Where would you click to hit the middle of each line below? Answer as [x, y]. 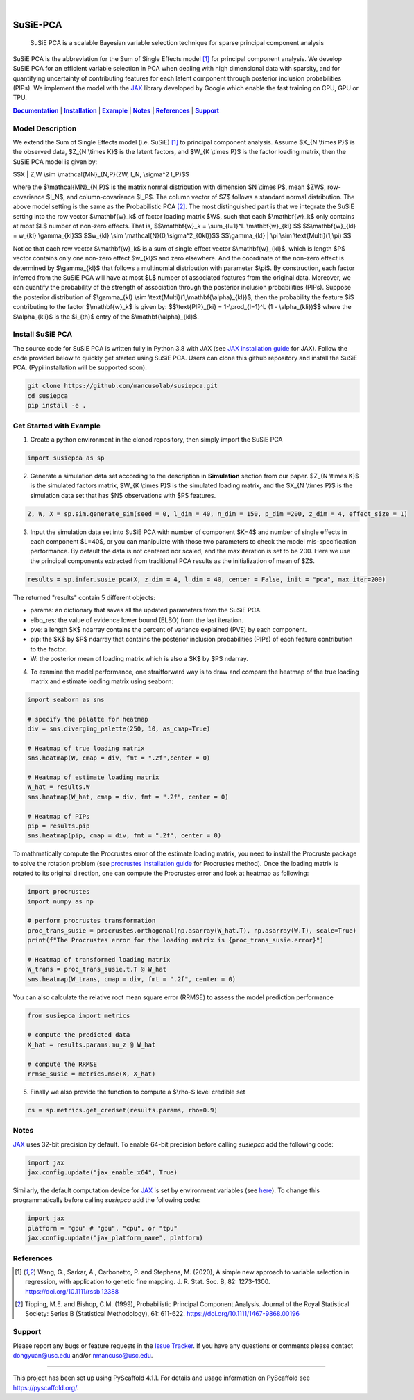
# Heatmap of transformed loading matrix [99, 959]
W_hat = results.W [59, 787]
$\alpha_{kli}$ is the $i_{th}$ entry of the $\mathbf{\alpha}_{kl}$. [106, 317]
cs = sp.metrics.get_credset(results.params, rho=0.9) [122, 1110]
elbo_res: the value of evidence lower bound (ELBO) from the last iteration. [137, 620]
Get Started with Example [57, 426]
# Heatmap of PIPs [59, 816]
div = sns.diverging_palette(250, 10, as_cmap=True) [119, 729]
